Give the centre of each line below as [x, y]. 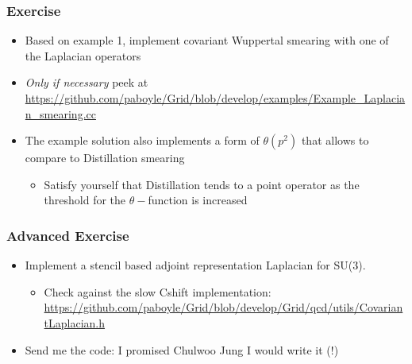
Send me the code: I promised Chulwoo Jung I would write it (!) [182, 349]
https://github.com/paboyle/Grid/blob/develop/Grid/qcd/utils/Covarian [223, 307]
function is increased [198, 200]
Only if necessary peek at [87, 82]
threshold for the [85, 200]
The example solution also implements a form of [142, 140]
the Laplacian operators [83, 55]
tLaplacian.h [75, 322]
